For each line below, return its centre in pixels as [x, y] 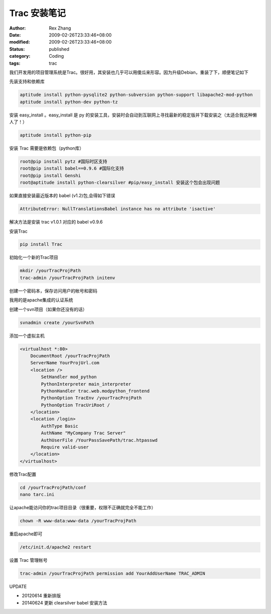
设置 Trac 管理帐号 [28, 560]
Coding [56, 56]
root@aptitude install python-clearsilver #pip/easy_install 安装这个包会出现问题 [120, 183]
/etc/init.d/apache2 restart [56, 547]
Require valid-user [65, 447]
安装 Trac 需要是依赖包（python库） [47, 148]
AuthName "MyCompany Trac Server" [83, 433]
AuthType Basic [60, 426]
